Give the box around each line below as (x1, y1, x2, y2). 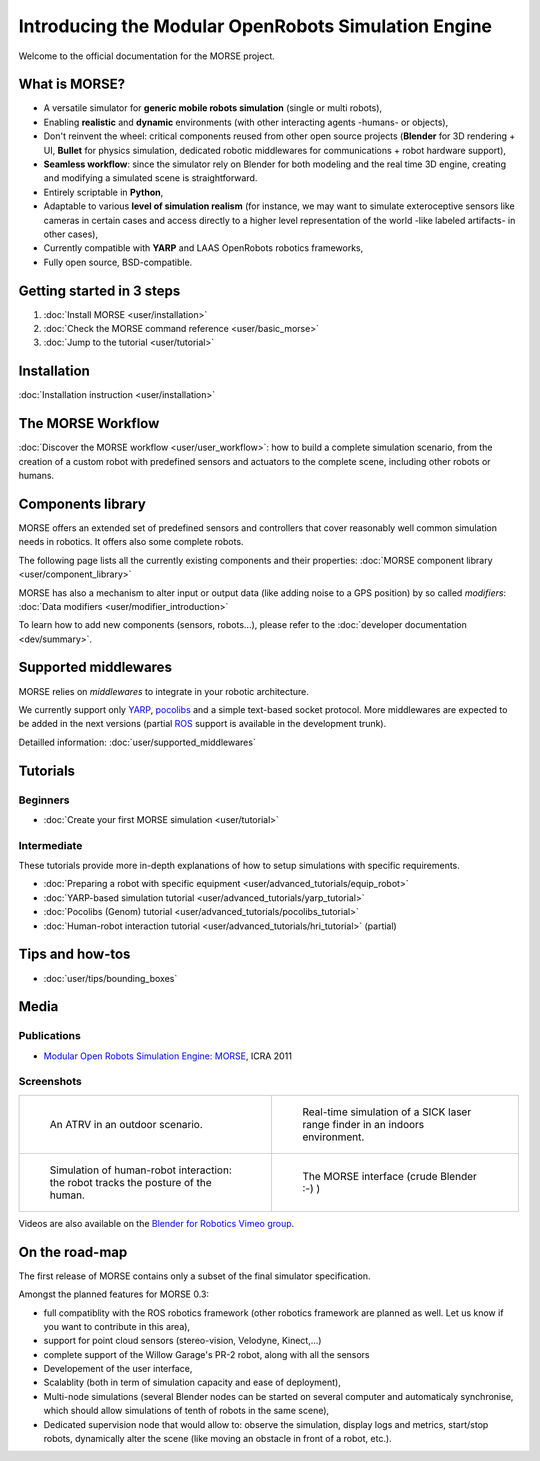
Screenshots (18, 1075, 82, 1089)
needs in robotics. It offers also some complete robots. (18, 536, 244, 548)
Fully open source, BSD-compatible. (43, 256, 193, 268)
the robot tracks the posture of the (49, 1175, 212, 1189)
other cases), (43, 228, 99, 240)
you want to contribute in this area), (43, 1320, 190, 1332)
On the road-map (18, 1243, 128, 1260)
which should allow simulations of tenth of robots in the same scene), (43, 1405, 330, 1417)
